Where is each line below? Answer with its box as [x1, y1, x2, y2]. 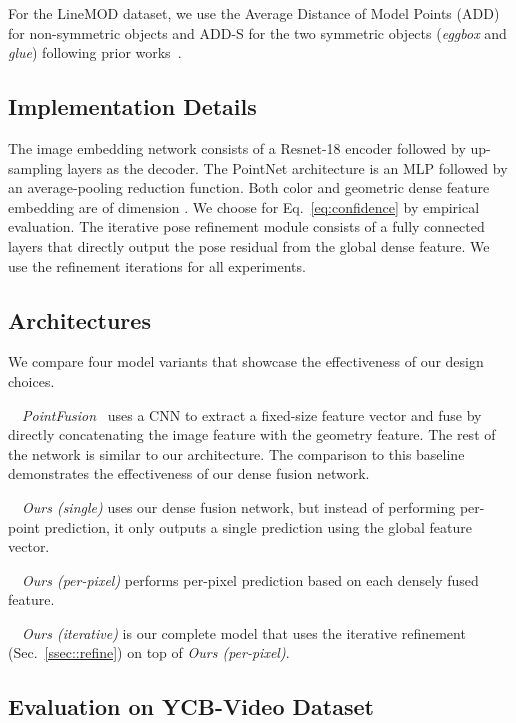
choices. [8, 370, 55, 391]
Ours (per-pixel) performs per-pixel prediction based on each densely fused [22, 569, 479, 590]
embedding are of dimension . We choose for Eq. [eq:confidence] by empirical [8, 196, 480, 217]
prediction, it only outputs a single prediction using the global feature [44, 516, 472, 537]
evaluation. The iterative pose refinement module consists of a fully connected [8, 216, 485, 237]
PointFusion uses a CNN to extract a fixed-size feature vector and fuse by [22, 404, 482, 425]
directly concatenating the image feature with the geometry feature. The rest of [8, 424, 496, 445]
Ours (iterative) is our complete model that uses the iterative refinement [22, 622, 466, 643]
